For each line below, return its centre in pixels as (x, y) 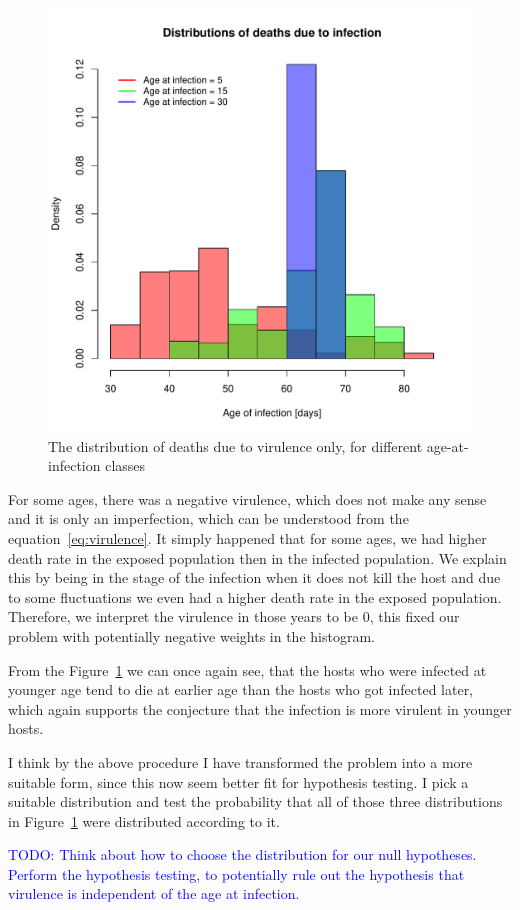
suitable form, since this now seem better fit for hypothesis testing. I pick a (238, 781)
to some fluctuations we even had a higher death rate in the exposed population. (255, 596)
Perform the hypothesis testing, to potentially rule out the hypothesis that (236, 873)
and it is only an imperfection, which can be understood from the (208, 518)
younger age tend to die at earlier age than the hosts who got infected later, (241, 689)
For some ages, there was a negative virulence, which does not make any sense (247, 498)
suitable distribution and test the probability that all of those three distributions (255, 801)
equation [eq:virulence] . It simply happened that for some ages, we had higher (247, 537)
